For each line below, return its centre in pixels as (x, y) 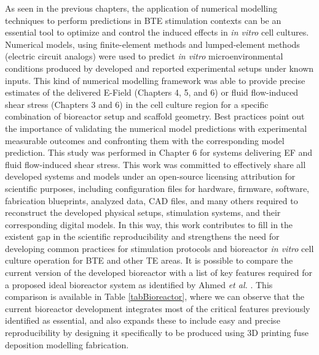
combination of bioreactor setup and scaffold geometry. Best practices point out (155, 116)
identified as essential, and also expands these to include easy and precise (143, 320)
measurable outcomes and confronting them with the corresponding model (145, 140)
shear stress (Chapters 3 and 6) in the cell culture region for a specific (137, 104)
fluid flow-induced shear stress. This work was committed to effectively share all (156, 164)
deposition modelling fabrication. (67, 344)
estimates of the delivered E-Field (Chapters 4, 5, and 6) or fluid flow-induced (152, 92)
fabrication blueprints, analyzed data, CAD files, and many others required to (152, 200)
